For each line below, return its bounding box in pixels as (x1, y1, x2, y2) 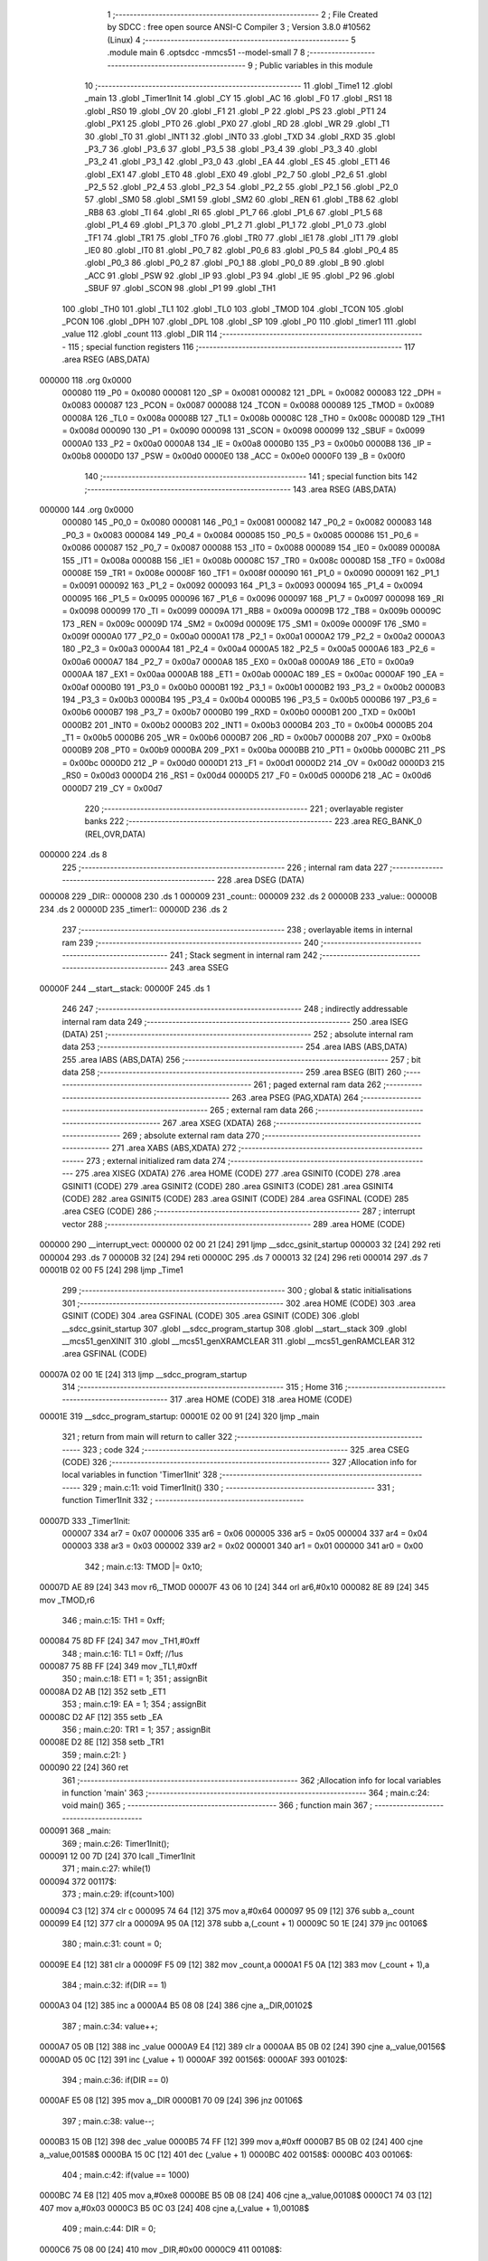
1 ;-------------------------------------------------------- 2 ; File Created (107, 9, 379, 20)
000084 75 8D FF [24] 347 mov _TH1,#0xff (39, 1635, 201, 1646)
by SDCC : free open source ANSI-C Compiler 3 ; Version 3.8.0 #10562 (107, 22, 371, 33)
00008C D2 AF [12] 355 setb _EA (39, 1711, 163, 1722)
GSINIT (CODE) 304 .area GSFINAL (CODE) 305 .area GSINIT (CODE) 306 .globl (61, 1310, 360, 1321)
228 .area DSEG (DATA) (217, 875, 305, 885)
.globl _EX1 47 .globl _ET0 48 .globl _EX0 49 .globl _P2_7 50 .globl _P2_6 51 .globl (84, 168, 388, 180)
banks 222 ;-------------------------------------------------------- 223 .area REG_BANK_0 (84, 816, 422, 827)
